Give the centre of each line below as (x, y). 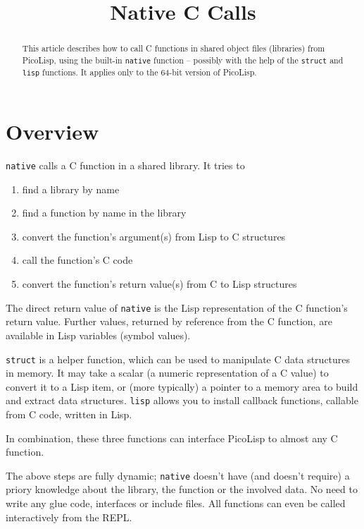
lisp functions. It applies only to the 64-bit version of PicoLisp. (139, 72)
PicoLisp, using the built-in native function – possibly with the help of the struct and (183, 60)
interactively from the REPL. (69, 517)
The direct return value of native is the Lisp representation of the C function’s (177, 307)
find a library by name (71, 189)
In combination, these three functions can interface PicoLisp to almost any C (172, 438)
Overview (52, 132)
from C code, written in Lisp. (69, 414)
